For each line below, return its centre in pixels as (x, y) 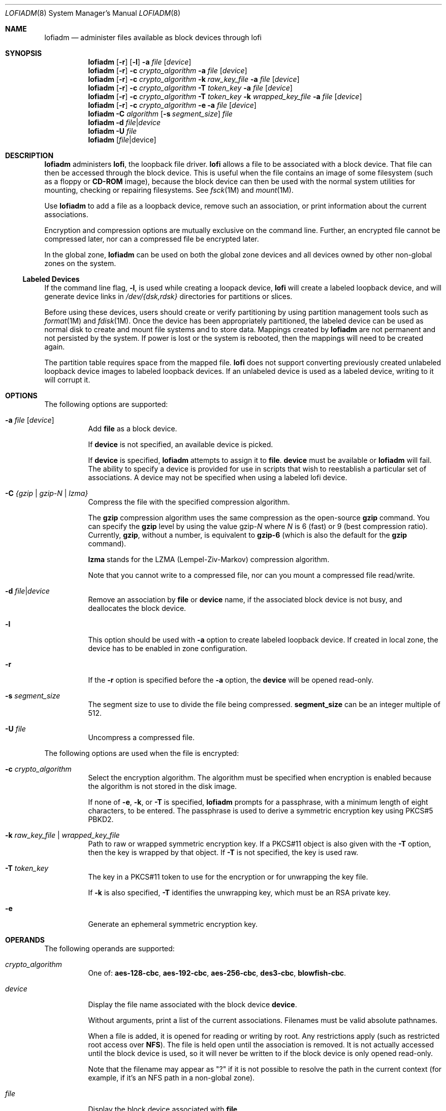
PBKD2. (101, 819)
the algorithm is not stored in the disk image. (163, 786)
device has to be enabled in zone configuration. (168, 648)
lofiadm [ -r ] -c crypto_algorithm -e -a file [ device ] (172, 105)
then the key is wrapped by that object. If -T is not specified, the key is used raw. (223, 852)
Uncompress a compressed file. (141, 737)
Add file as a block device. (133, 429)
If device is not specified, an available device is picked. (181, 444)
